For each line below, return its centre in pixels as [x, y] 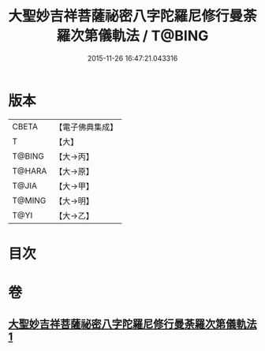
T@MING [29, 200]
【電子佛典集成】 [86, 127]
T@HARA [30, 170]
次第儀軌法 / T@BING [139, 36]
